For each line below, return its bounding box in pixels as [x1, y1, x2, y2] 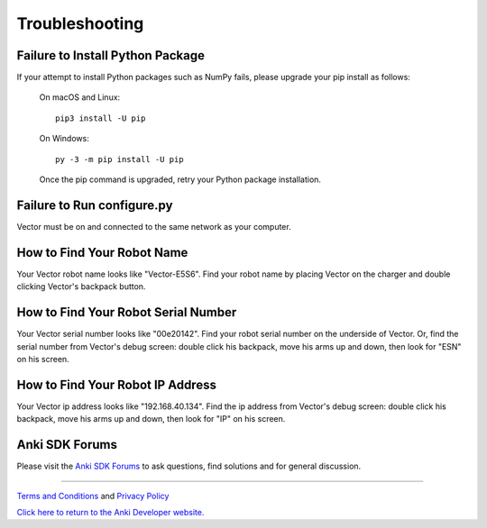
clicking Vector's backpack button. [16, 281, 146, 292]
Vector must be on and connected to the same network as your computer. [16, 221, 292, 232]
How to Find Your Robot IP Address [16, 377, 216, 392]
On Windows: [39, 133, 89, 144]
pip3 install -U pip [55, 113, 146, 123]
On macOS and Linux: [39, 92, 121, 103]
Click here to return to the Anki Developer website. [16, 506, 205, 517]
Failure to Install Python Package [16, 48, 205, 63]
